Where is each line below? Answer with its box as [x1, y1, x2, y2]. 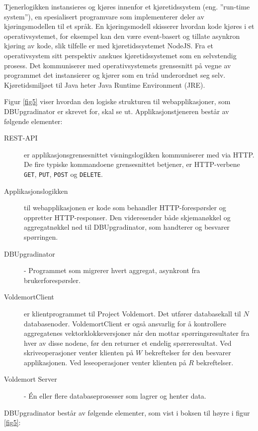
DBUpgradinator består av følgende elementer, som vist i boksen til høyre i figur [4, 407, 250, 418]
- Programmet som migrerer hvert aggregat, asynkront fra [24, 265, 200, 276]
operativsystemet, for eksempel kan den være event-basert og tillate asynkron [4, 30, 240, 41]
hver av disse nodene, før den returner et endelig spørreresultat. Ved [24, 337, 232, 348]
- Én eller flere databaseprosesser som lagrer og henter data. [24, 391, 206, 401]
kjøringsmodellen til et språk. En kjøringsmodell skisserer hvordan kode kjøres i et [4, 21, 255, 31]
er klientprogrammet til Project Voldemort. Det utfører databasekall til [24, 308, 241, 318]
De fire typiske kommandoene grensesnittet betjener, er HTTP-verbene [24, 159, 240, 169]
